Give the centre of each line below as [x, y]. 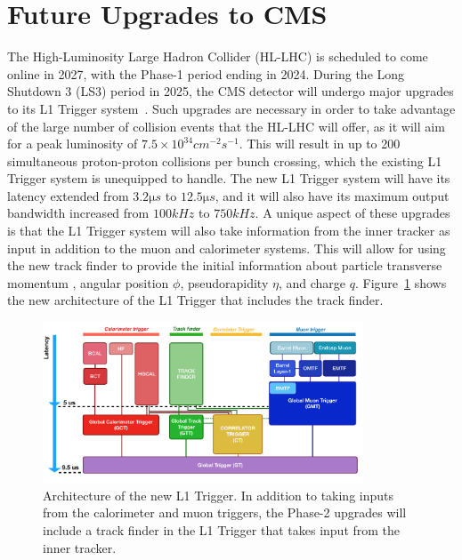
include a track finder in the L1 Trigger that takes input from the [222, 530]
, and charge [312, 282]
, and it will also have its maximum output [332, 195]
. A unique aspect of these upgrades [353, 213]
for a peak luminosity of [73, 144]
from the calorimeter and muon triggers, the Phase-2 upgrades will [225, 512]
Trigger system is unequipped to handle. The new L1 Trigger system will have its [229, 178]
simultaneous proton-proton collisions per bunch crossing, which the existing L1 [225, 160]
